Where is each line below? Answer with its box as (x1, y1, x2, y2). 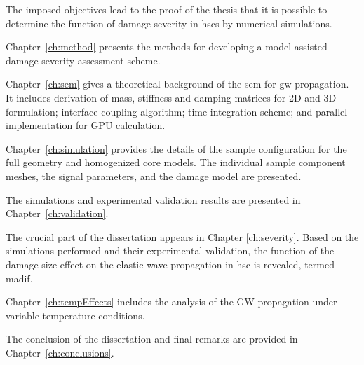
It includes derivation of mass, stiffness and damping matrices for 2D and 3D (6, 90, 337, 104)
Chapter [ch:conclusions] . (6, 345, 114, 359)
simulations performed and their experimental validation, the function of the (6, 243, 335, 258)
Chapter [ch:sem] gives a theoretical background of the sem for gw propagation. (6, 76, 349, 91)
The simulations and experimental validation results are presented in (6, 192, 301, 207)
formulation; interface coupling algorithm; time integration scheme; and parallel (6, 104, 348, 118)
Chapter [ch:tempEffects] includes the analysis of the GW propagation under (6, 294, 337, 309)
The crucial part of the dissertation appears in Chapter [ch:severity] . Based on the (6, 229, 359, 244)
